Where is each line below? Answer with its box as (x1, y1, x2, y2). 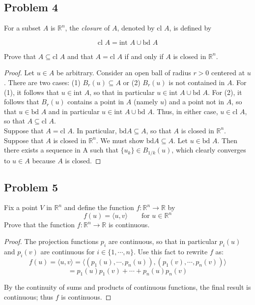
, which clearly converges (171, 145, 246, 155)
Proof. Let (4, 67, 34, 78)
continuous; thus (4, 292, 54, 302)
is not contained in (169, 77, 225, 87)
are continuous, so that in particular (108, 236, 217, 246)
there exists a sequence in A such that (4, 145, 118, 155)
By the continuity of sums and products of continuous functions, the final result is (4, 282, 251, 292)
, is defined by (169, 23, 212, 33)
